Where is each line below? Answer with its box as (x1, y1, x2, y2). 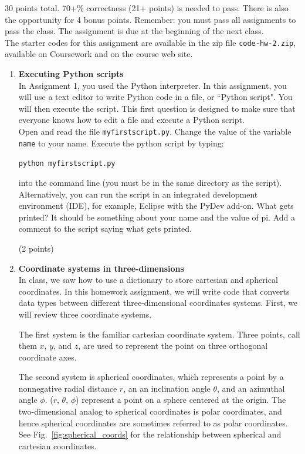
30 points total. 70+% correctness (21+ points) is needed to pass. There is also (5, 2, 289, 14)
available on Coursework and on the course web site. (5, 48, 193, 60)
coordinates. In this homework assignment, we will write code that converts (18, 285, 290, 297)
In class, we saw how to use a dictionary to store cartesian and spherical (18, 273, 278, 286)
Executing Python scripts (18, 68, 124, 80)
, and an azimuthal (216, 382, 285, 394)
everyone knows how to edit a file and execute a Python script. (18, 113, 245, 126)
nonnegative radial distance (18, 382, 117, 394)
